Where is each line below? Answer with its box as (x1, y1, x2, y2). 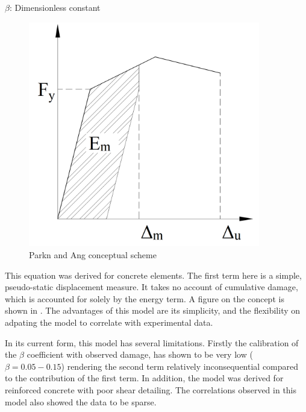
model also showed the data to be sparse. (5, 395, 157, 408)
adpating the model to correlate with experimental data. (5, 316, 213, 329)
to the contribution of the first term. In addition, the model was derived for (5, 372, 284, 384)
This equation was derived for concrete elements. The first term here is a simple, (5, 268, 302, 281)
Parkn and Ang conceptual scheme (29, 249, 157, 261)
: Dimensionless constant (9, 1, 101, 13)
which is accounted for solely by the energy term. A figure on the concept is (5, 292, 284, 305)
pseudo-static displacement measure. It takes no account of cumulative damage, (5, 280, 298, 293)
